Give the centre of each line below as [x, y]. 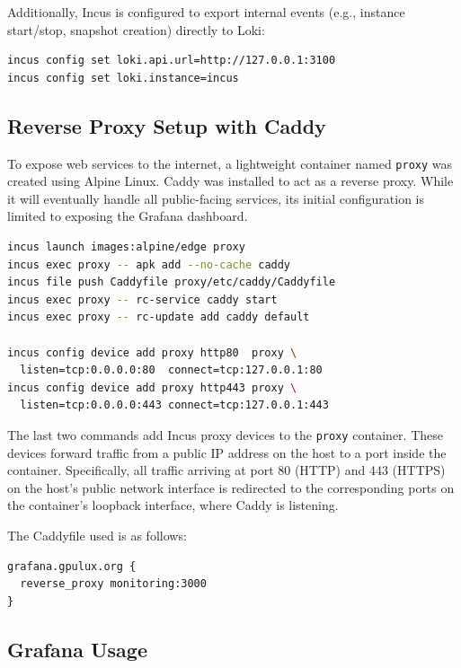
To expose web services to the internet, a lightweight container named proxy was [230, 163]
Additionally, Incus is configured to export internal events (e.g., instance [206, 12]
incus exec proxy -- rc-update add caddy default [159, 317]
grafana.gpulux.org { [72, 566]
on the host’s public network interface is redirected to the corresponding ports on [231, 487]
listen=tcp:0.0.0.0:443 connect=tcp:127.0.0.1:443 [174, 405]
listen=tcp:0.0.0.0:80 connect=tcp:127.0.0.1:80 [171, 370]
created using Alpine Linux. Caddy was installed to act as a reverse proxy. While [230, 181]
